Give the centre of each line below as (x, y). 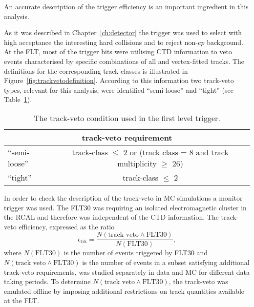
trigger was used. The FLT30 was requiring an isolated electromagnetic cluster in (125, 207)
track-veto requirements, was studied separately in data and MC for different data (127, 272)
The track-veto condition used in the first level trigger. (127, 118)
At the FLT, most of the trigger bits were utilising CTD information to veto (118, 51)
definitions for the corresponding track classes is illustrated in (96, 71)
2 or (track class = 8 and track (176, 152)
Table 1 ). (18, 99)
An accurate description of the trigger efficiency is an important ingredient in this (126, 6)
